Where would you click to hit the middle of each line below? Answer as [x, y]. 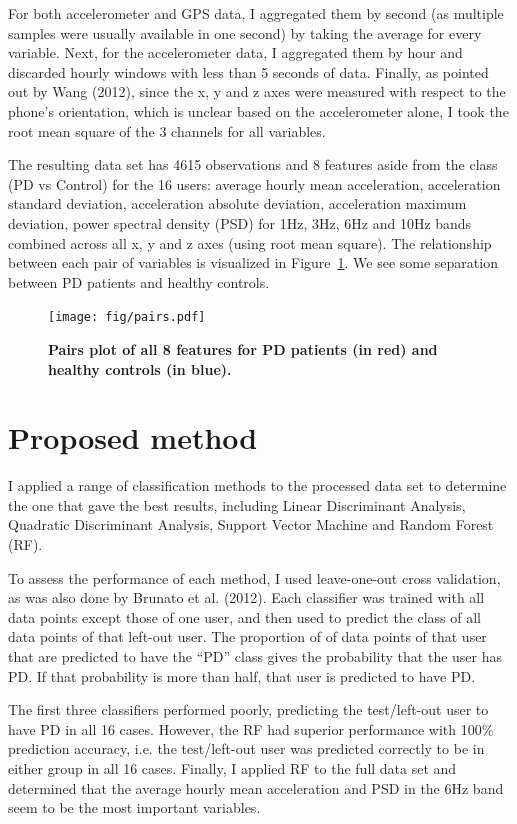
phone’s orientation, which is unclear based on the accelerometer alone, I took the [258, 110]
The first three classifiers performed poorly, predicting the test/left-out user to [248, 709]
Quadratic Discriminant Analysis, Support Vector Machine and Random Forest [251, 524]
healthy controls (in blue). [140, 368]
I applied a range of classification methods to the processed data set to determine [257, 485]
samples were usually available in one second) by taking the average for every [245, 32]
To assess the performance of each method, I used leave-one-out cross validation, [254, 577]
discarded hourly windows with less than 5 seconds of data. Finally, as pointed [248, 71]
